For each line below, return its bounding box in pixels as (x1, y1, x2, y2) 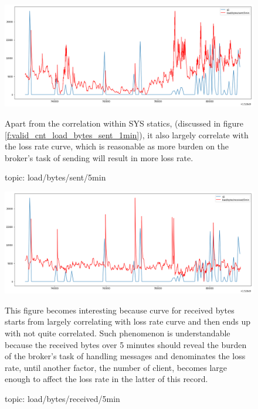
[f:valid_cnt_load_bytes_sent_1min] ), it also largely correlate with (5, 128, 249, 141)
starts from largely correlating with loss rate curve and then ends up (5, 315, 251, 328)
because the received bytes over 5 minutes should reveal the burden (5, 338, 247, 350)
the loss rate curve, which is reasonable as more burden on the (5, 140, 229, 152)
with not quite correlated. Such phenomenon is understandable (5, 326, 230, 339)
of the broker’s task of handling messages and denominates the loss (5, 350, 246, 362)
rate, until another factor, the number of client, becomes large (5, 361, 228, 373)
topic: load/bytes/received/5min (5, 392, 120, 404)
